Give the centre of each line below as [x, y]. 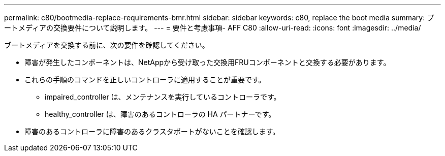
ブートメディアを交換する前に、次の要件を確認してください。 [107, 45]
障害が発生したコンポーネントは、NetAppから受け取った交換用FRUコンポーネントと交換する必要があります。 [208, 62]
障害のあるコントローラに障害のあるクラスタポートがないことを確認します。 [152, 131]
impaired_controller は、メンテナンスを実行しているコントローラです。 [163, 97]
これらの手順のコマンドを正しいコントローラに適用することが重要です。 [145, 80]
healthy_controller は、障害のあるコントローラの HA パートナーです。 [160, 114]
